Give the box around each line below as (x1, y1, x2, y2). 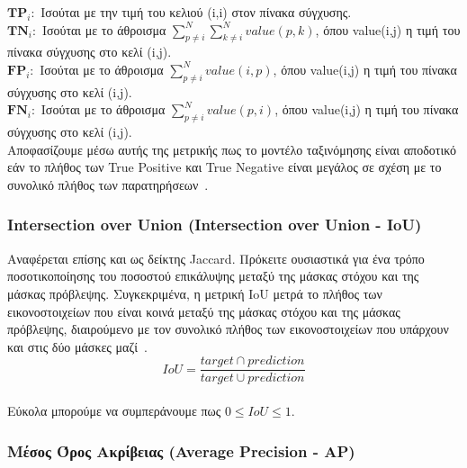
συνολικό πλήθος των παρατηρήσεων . (7, 175, 209, 193)
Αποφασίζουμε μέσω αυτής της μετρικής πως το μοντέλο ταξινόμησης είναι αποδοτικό (7, 139, 456, 158)
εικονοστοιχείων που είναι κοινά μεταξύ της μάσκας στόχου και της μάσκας (7, 301, 400, 320)
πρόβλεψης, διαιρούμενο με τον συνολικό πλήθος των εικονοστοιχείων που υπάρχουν (7, 319, 449, 338)
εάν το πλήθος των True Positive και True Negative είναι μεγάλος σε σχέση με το (7, 157, 442, 176)
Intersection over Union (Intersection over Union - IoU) (7, 213, 422, 236)
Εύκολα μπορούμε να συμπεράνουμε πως (7, 400, 221, 419)
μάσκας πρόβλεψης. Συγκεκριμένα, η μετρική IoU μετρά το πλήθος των (7, 283, 382, 302)
